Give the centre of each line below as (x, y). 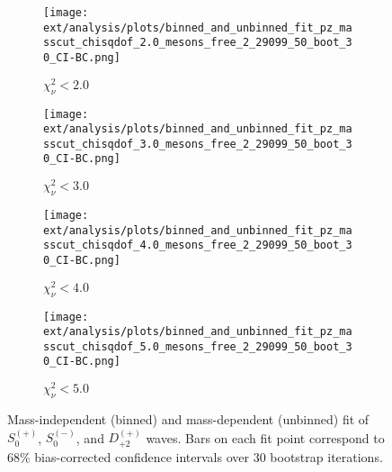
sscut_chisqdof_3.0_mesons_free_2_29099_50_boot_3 (198, 144)
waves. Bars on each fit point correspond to (265, 437)
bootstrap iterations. (326, 456)
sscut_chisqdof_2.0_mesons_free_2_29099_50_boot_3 (198, 43)
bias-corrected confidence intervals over (142, 456)
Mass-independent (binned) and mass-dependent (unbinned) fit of (188, 419)
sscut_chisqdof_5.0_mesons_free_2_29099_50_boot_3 (198, 346)
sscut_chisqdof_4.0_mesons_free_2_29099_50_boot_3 (198, 245)
